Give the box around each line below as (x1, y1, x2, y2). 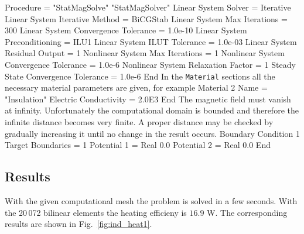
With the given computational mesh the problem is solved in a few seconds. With (5, 194, 298, 207)
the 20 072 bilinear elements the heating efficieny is (5, 206, 187, 218)
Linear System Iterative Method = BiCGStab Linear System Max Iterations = (5, 12, 288, 25)
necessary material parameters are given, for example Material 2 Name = (5, 81, 268, 94)
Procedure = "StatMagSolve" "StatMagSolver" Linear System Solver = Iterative (5, 1, 291, 13)
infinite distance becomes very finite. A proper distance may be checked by (5, 116, 274, 128)
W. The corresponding (207, 206, 288, 218)
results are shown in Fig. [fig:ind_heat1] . (5, 218, 152, 230)
